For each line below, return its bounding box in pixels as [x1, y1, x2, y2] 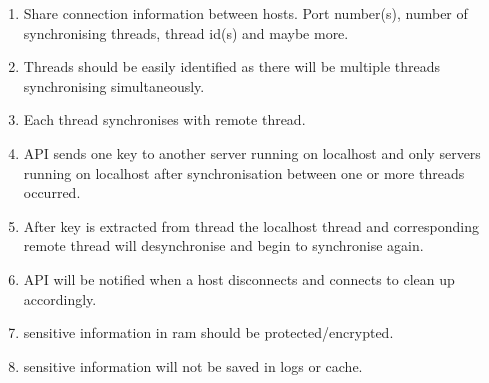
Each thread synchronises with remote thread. [23, 109, 306, 130]
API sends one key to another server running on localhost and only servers [23, 142, 481, 163]
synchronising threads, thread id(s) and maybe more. [23, 22, 349, 43]
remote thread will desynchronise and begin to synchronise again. [23, 235, 424, 256]
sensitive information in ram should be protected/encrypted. [23, 322, 394, 343]
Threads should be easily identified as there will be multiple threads [23, 56, 441, 77]
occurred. [23, 182, 81, 203]
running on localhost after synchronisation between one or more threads [23, 162, 465, 183]
